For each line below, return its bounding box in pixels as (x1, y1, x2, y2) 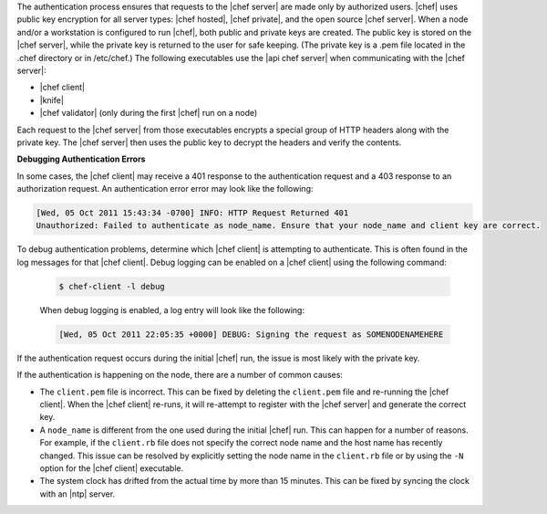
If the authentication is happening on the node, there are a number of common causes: (16, 370, 344, 381)
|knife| (39, 94, 64, 105)
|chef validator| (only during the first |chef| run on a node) (39, 108, 258, 119)
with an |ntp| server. (39, 488, 116, 499)
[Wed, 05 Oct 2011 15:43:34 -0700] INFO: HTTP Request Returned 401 (36, 208, 349, 218)
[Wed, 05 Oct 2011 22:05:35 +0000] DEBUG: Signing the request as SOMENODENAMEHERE (58, 329, 444, 340)
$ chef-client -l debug (58, 281, 166, 291)
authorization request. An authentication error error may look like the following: (16, 184, 314, 194)
